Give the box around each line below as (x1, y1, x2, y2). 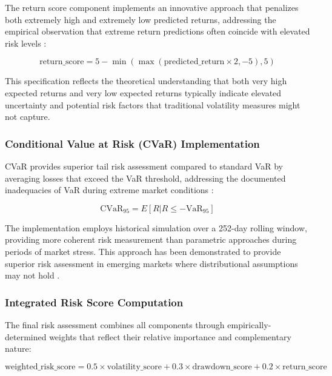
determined (5, 330, 47, 343)
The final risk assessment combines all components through (5, 318, 225, 331)
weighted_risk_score (5, 362, 76, 371)
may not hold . (5, 269, 60, 282)
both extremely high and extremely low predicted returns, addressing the (5, 13, 276, 25)
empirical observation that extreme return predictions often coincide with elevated (5, 25, 310, 38)
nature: (5, 342, 32, 355)
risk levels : (5, 36, 47, 49)
